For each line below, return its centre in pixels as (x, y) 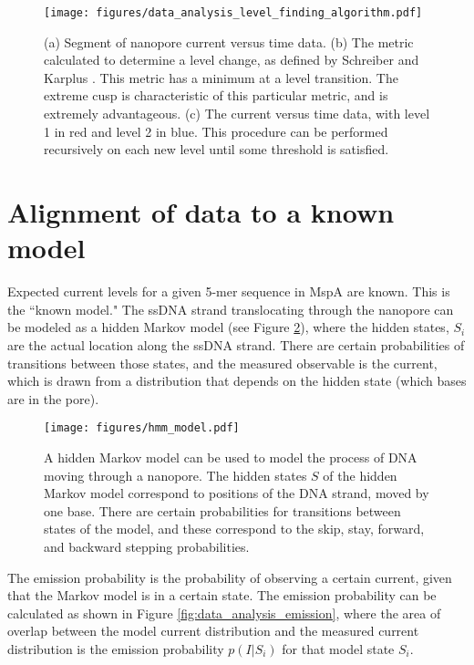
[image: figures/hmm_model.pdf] (142, 428)
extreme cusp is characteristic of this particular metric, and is (216, 95)
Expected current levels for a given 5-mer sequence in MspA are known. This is (229, 291)
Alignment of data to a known (201, 212)
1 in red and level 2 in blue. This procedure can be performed (216, 131)
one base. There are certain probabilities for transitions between (222, 510)
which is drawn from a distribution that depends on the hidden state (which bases (237, 381)
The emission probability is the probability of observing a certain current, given (230, 577)
